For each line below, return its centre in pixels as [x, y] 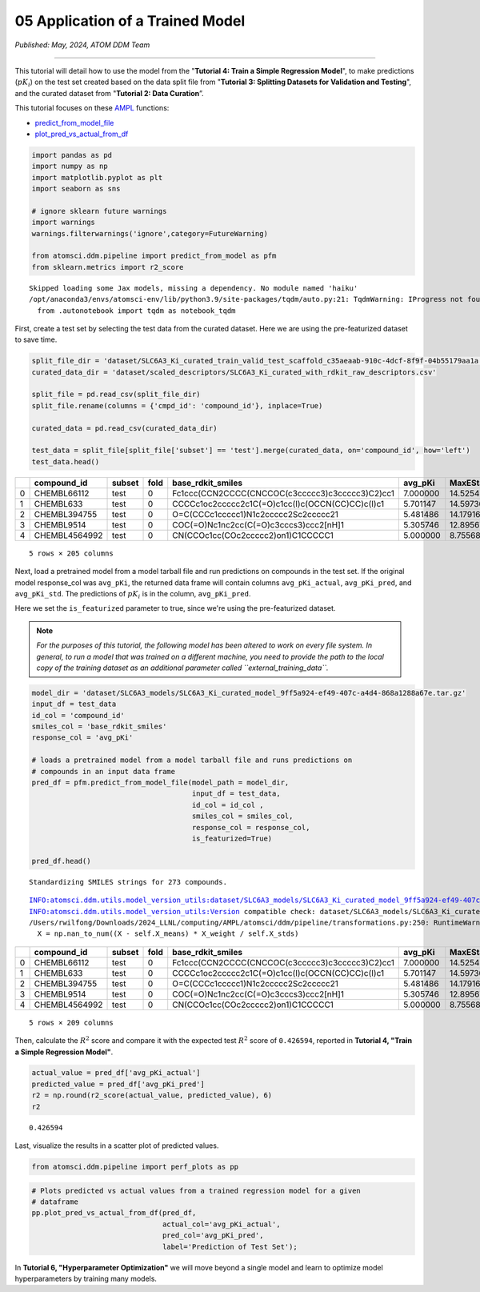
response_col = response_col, [251, 827]
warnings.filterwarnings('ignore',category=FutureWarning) [150, 233]
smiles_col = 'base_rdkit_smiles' [99, 727]
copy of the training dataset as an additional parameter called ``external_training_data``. [182, 668]
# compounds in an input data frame [104, 771]
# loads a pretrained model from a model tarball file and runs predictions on [192, 760]
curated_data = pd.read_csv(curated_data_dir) [124, 428]
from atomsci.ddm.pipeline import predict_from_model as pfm [154, 256]
